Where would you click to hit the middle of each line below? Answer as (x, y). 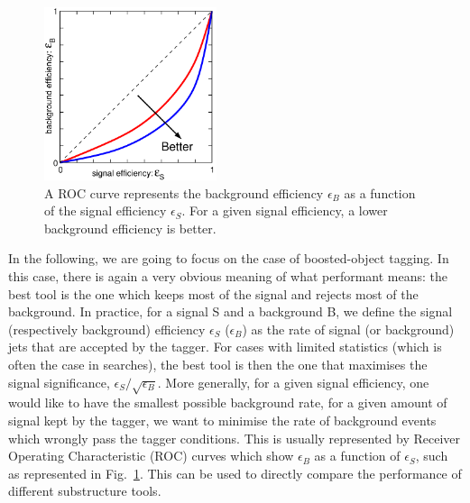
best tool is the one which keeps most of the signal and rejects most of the (213, 293)
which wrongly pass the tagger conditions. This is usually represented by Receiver (235, 438)
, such (432, 456)
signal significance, (59, 382)
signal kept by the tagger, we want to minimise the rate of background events (222, 420)
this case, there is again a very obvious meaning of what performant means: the (228, 276)
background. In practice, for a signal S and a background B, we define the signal (230, 311)
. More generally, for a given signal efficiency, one (293, 382)
